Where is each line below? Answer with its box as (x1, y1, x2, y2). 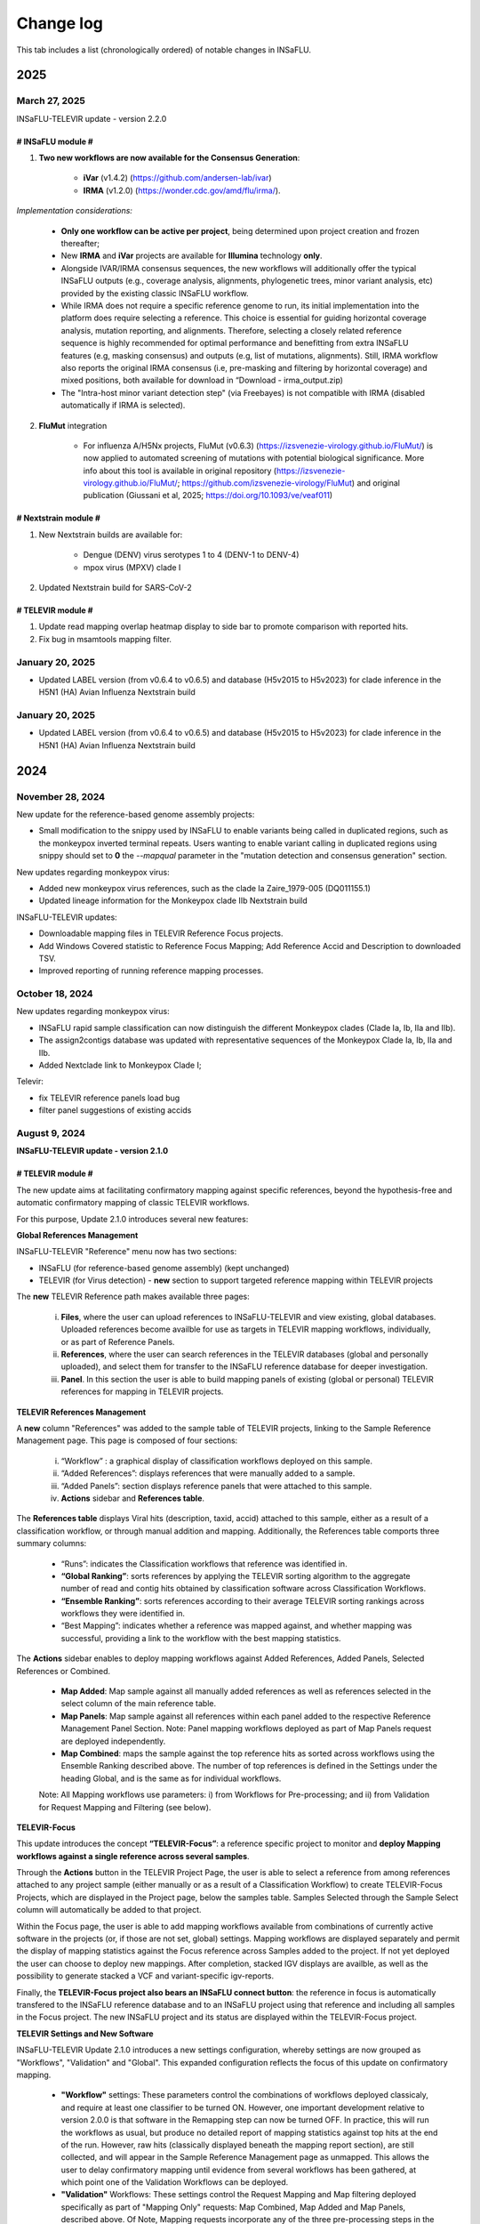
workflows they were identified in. (60, 1608, 186, 1619)
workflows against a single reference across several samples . (16, 1850, 250, 1861)
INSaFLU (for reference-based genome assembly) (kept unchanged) (38, 1262, 290, 1273)
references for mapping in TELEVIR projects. (60, 1386, 224, 1397)
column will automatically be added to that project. (16, 1905, 202, 1915)
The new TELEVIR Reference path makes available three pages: (16, 1291, 251, 1302)
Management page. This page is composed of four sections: (16, 1435, 238, 1446)
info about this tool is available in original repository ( (83, 465, 277, 476)
